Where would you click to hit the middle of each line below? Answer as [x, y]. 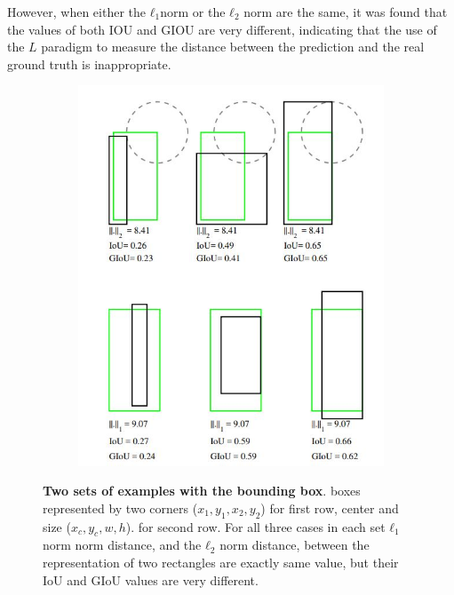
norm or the [193, 12]
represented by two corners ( [120, 508]
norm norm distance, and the [122, 545]
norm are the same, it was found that [346, 12]
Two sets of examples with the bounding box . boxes [202, 491]
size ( [57, 526]
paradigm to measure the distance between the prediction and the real [233, 47]
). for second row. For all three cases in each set [255, 526]
